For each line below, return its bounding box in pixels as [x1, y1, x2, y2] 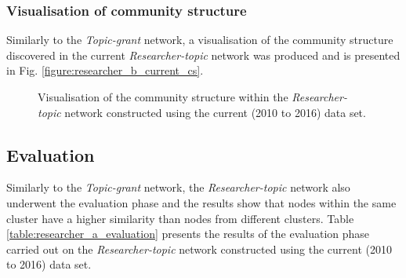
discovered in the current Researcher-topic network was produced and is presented [6, 46, 401, 63]
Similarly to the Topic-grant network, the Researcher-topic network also [6, 179, 350, 196]
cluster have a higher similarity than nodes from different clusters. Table [6, 210, 354, 226]
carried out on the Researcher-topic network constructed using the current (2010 [6, 240, 393, 257]
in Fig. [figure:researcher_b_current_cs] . [6, 62, 204, 79]
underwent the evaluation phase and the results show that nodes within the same [6, 194, 397, 210]
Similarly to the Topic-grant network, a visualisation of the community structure [6, 31, 393, 48]
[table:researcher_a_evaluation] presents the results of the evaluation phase [6, 225, 370, 242]
